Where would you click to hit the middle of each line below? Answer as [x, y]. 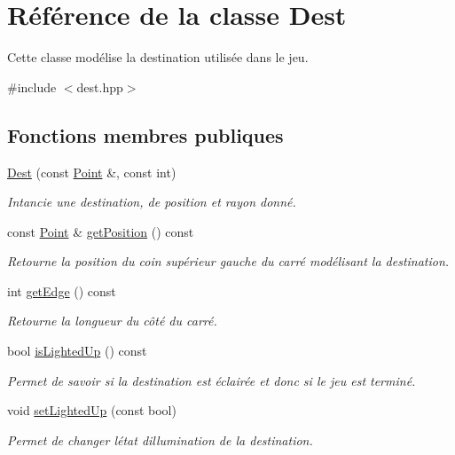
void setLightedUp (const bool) [92, 410]
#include [32, 86]
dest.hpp [100, 86]
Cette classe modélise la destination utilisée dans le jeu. [158, 57]
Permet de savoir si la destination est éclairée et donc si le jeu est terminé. [212, 380]
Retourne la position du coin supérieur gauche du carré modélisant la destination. [228, 261]
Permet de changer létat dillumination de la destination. [160, 439]
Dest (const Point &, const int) [92, 172]
